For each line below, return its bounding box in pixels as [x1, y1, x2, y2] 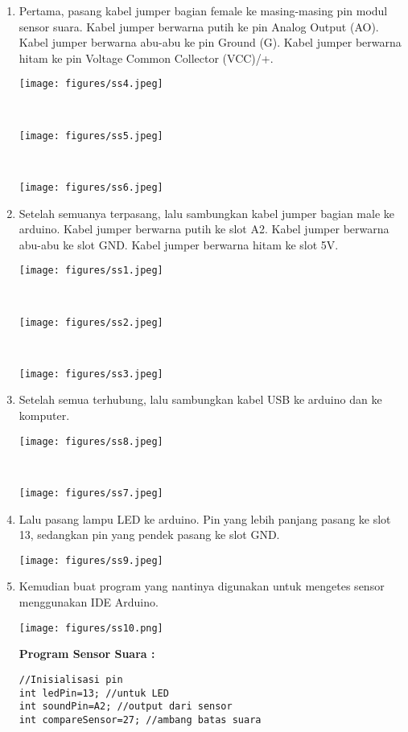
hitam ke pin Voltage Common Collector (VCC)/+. [19, 49, 274, 66]
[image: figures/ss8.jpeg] [19, 435, 163, 447]
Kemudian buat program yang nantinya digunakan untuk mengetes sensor [19, 578, 385, 594]
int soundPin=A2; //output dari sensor [19, 701, 233, 713]
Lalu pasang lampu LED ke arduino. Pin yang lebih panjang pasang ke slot [19, 510, 391, 527]
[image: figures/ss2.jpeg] [19, 316, 163, 328]
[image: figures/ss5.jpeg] [19, 130, 163, 142]
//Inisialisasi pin [19, 673, 123, 685]
